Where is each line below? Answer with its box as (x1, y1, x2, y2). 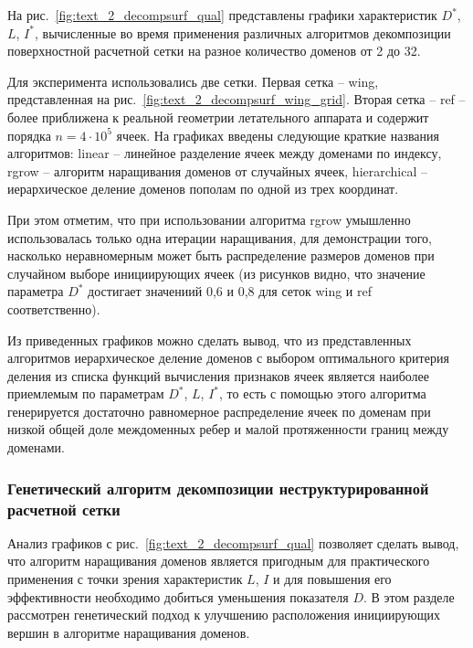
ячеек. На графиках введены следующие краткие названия (116, 125, 440, 144)
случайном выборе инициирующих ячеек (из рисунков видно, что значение (7, 263, 426, 282)
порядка (7, 125, 51, 144)
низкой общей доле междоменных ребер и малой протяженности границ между (7, 420, 449, 439)
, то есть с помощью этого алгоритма (219, 384, 426, 403)
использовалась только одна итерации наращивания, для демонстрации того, (7, 228, 432, 247)
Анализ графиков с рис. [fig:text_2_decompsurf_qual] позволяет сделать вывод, (7, 533, 459, 552)
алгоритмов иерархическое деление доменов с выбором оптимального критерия (7, 348, 449, 367)
